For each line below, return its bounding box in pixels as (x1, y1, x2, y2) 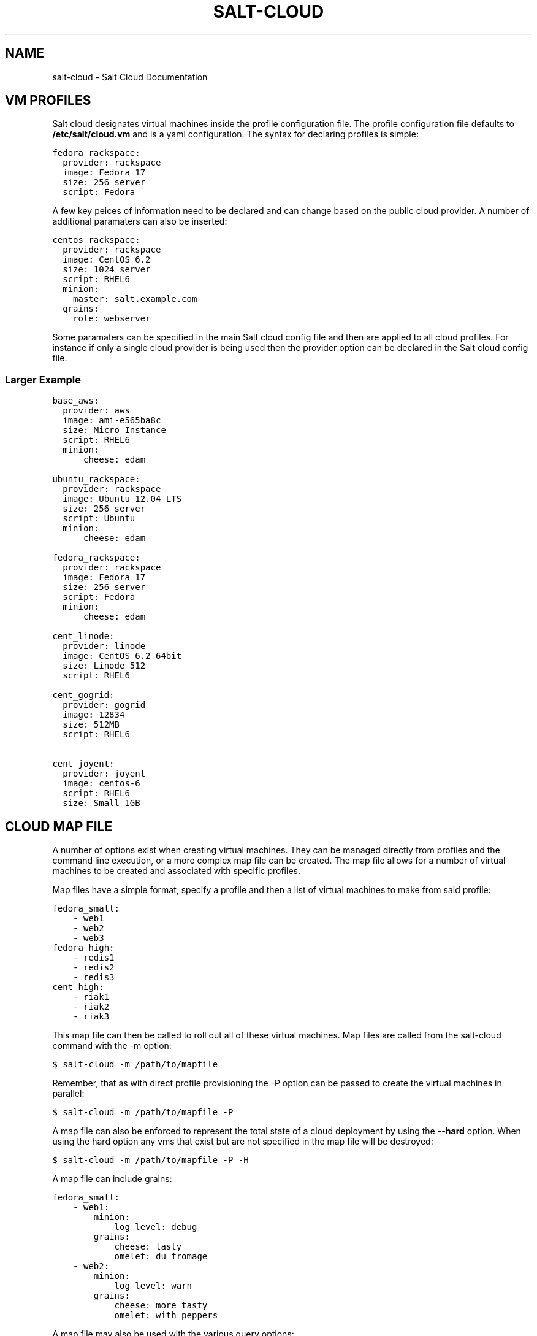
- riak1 (73, 992, 110, 1002)
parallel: (52, 1088, 85, 1099)
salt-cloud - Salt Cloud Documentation (52, 71, 208, 82)
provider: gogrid (63, 700, 146, 710)
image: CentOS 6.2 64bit (63, 651, 182, 661)
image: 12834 (63, 710, 125, 720)
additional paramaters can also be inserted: (52, 216, 227, 227)
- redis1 (73, 953, 115, 963)
